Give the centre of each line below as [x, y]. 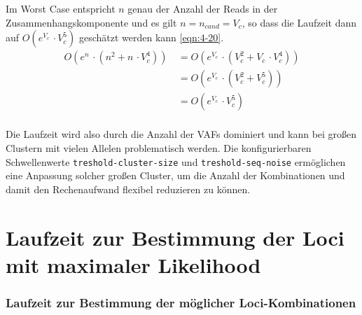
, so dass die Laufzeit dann [299, 22]
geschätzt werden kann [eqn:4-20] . [151, 37]
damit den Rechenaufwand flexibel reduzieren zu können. [128, 189]
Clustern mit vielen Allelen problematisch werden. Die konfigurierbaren [159, 147]
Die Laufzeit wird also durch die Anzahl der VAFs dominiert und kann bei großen [181, 134]
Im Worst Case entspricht [61, 8]
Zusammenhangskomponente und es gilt [91, 22]
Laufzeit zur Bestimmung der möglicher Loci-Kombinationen [181, 302]
